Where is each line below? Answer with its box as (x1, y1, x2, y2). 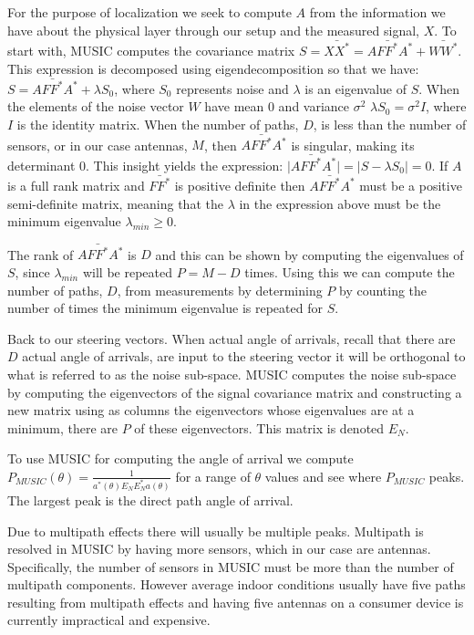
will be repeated (82, 263, 172, 282)
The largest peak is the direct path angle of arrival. (7, 490, 294, 509)
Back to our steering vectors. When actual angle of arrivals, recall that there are (7, 328, 456, 348)
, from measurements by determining (117, 280, 323, 299)
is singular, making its (291, 135, 415, 154)
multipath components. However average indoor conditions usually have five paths (7, 575, 466, 594)
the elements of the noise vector (7, 97, 184, 116)
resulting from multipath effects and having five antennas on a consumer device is (7, 592, 464, 611)
